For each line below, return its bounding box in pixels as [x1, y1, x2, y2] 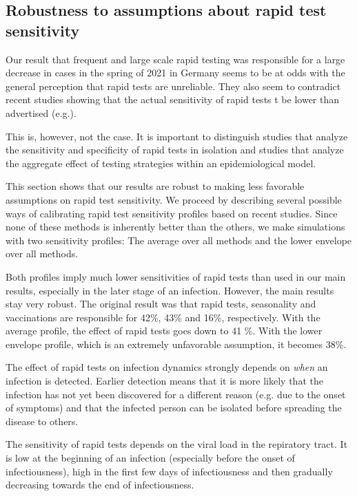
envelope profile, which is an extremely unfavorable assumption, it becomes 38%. [6, 336, 347, 351]
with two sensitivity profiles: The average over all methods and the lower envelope [6, 233, 352, 247]
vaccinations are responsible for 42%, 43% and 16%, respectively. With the [6, 310, 320, 324]
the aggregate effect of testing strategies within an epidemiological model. [6, 155, 316, 170]
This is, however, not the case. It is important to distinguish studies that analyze [6, 129, 348, 143]
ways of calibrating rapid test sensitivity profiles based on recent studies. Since [6, 206, 338, 220]
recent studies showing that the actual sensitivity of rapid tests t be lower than [6, 92, 340, 107]
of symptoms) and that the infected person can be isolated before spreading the [6, 400, 342, 415]
